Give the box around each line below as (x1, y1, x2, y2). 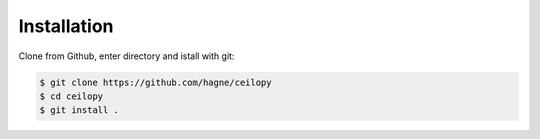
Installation (18, 15, 114, 37)
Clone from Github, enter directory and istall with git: (18, 50, 235, 62)
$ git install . (39, 105, 120, 116)
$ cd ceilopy (39, 90, 104, 102)
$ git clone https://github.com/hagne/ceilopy (39, 76, 272, 88)
